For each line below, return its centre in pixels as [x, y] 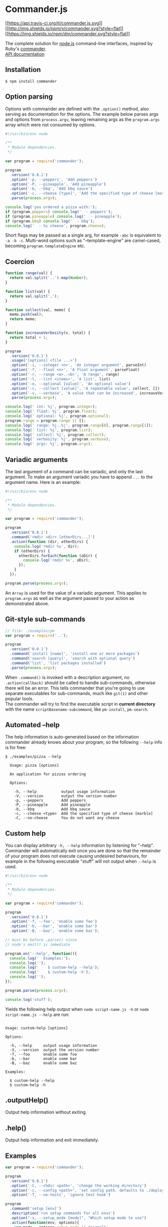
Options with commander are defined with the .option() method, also [77, 109]
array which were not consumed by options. [50, 125]
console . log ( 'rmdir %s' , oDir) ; [57, 560]
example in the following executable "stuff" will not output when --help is [81, 861]
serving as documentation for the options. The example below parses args [82, 114]
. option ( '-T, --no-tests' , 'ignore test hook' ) [60, 1195]
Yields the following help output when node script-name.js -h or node [77, 1009]
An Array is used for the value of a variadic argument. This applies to [76, 593]
